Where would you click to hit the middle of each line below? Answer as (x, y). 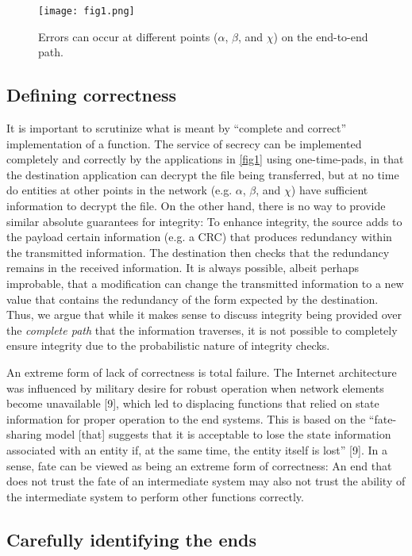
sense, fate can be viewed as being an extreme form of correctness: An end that (199, 465)
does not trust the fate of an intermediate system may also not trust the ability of (206, 481)
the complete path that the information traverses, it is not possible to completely (202, 330)
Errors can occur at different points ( (128, 36)
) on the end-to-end (321, 36)
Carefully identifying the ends (131, 539)
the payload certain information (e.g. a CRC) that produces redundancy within (199, 237)
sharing (24, 434)
